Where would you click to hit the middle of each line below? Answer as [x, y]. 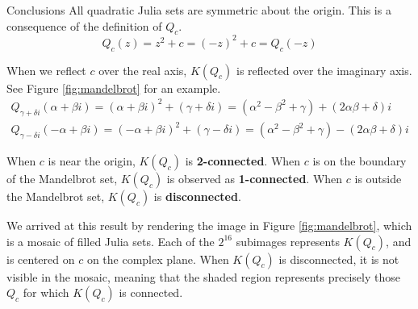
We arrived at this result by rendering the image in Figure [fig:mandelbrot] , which [209, 225]
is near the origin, [92, 160]
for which [46, 292]
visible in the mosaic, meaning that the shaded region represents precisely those [203, 276]
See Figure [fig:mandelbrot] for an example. [114, 88]
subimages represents [288, 241]
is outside [378, 178]
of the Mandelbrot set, [62, 178]
